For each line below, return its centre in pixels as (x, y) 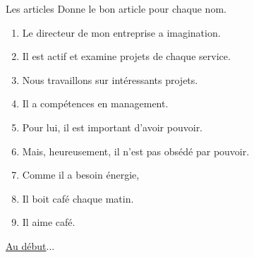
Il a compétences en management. (95, 103)
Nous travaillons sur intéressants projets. (110, 79)
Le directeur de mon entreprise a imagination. (121, 32)
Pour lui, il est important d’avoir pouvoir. (113, 127)
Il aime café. (49, 222)
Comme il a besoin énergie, (81, 175)
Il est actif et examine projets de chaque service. (126, 56)
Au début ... (30, 245)
